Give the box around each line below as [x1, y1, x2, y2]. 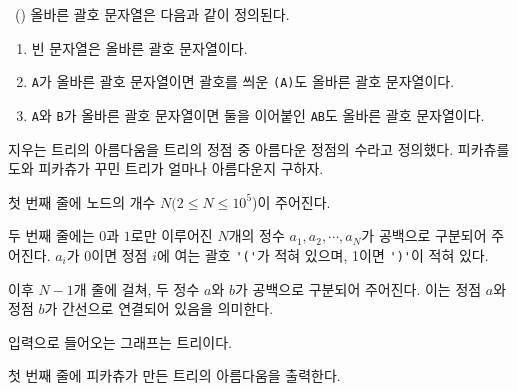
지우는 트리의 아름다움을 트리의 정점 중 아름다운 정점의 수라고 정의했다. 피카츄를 [8, 138, 510, 159]
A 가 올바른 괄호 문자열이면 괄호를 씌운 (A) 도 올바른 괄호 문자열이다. [31, 71, 455, 92]
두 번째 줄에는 [8, 225, 95, 246]
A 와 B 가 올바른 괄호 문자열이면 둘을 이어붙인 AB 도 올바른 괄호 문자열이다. [31, 104, 485, 125]
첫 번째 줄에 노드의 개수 [8, 191, 156, 212]
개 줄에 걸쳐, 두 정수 [73, 278, 200, 299]
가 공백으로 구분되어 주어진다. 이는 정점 [235, 278, 482, 299]
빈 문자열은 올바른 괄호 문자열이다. [31, 37, 248, 58]
